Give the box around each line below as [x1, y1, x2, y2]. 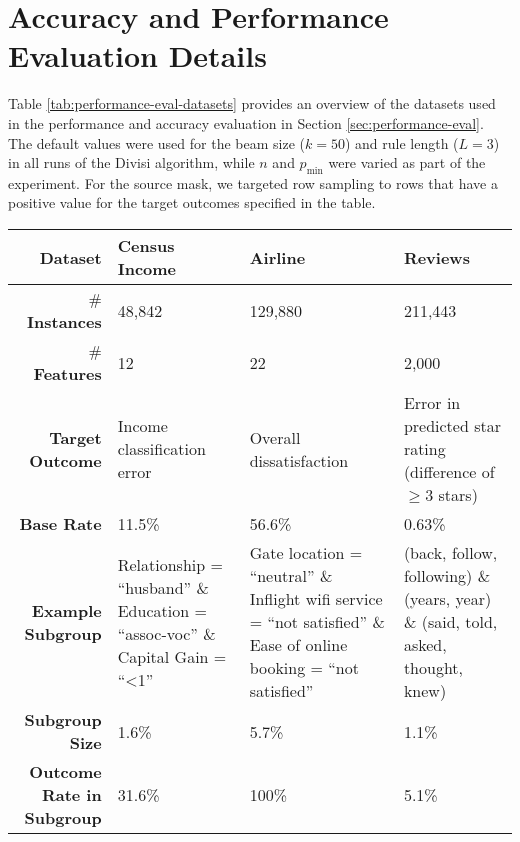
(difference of [403, 460, 495, 484]
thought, [403, 656, 464, 680]
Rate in [41, 783, 102, 807]
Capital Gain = [117, 644, 227, 668]
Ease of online [249, 633, 348, 657]
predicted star [403, 414, 501, 438]
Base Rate [19, 512, 102, 536]
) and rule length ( [344, 132, 459, 153]
